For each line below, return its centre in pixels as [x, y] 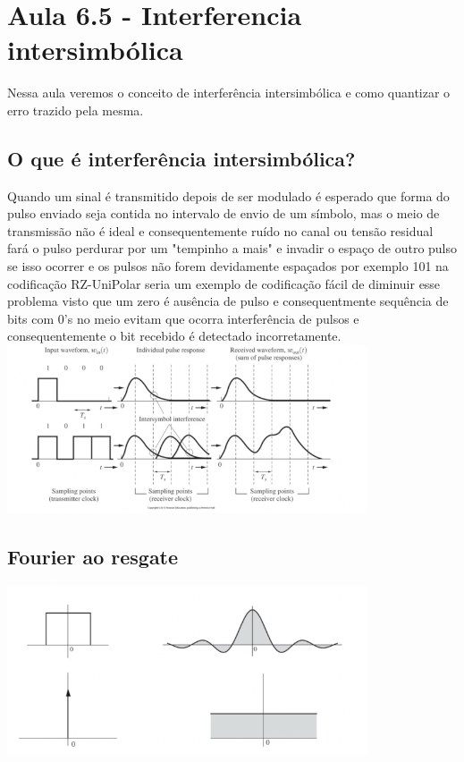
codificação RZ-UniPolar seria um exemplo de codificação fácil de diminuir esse [224, 283]
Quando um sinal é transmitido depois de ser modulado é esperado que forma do [228, 195]
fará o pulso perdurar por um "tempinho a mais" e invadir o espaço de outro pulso [232, 248]
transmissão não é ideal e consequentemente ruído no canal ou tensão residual [220, 230]
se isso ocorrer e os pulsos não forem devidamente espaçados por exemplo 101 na [228, 266]
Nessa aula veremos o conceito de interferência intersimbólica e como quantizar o [229, 93]
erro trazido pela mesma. [76, 110]
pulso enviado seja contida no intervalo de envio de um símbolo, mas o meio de [224, 213]
